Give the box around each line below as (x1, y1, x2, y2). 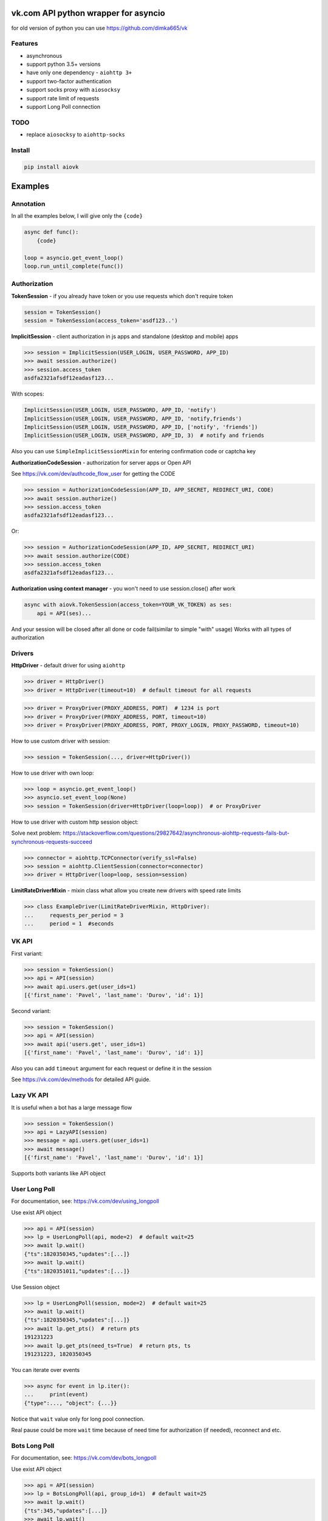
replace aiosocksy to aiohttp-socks (26, 131, 126, 138)
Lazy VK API (11, 1091, 49, 1099)
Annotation (11, 200, 46, 208)
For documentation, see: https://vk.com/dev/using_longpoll (11, 1197, 159, 1205)
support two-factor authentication (26, 77, 112, 85)
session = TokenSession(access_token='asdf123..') (24, 317, 179, 324)
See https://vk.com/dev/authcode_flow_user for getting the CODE (11, 470, 176, 478)
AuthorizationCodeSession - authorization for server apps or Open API (11, 459, 191, 466)
